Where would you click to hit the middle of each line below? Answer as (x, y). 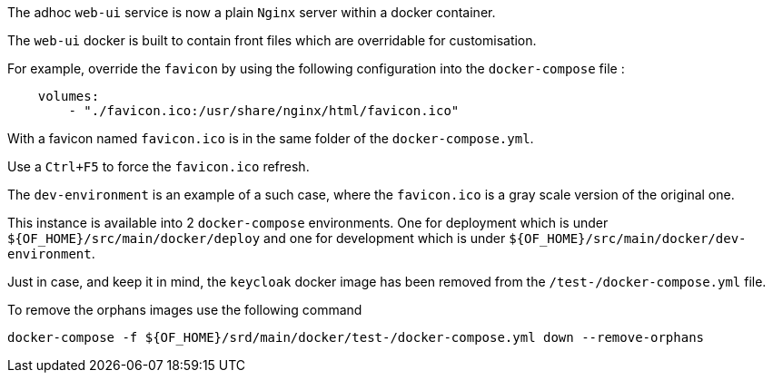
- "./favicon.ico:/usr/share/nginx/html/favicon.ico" (264, 111)
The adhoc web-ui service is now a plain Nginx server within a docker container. (252, 12)
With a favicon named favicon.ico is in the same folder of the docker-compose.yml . (271, 138)
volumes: (69, 96)
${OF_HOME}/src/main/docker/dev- (628, 239)
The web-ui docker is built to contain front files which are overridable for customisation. (272, 40)
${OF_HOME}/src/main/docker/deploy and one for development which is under (257, 238)
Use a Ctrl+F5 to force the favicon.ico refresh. (159, 166)
